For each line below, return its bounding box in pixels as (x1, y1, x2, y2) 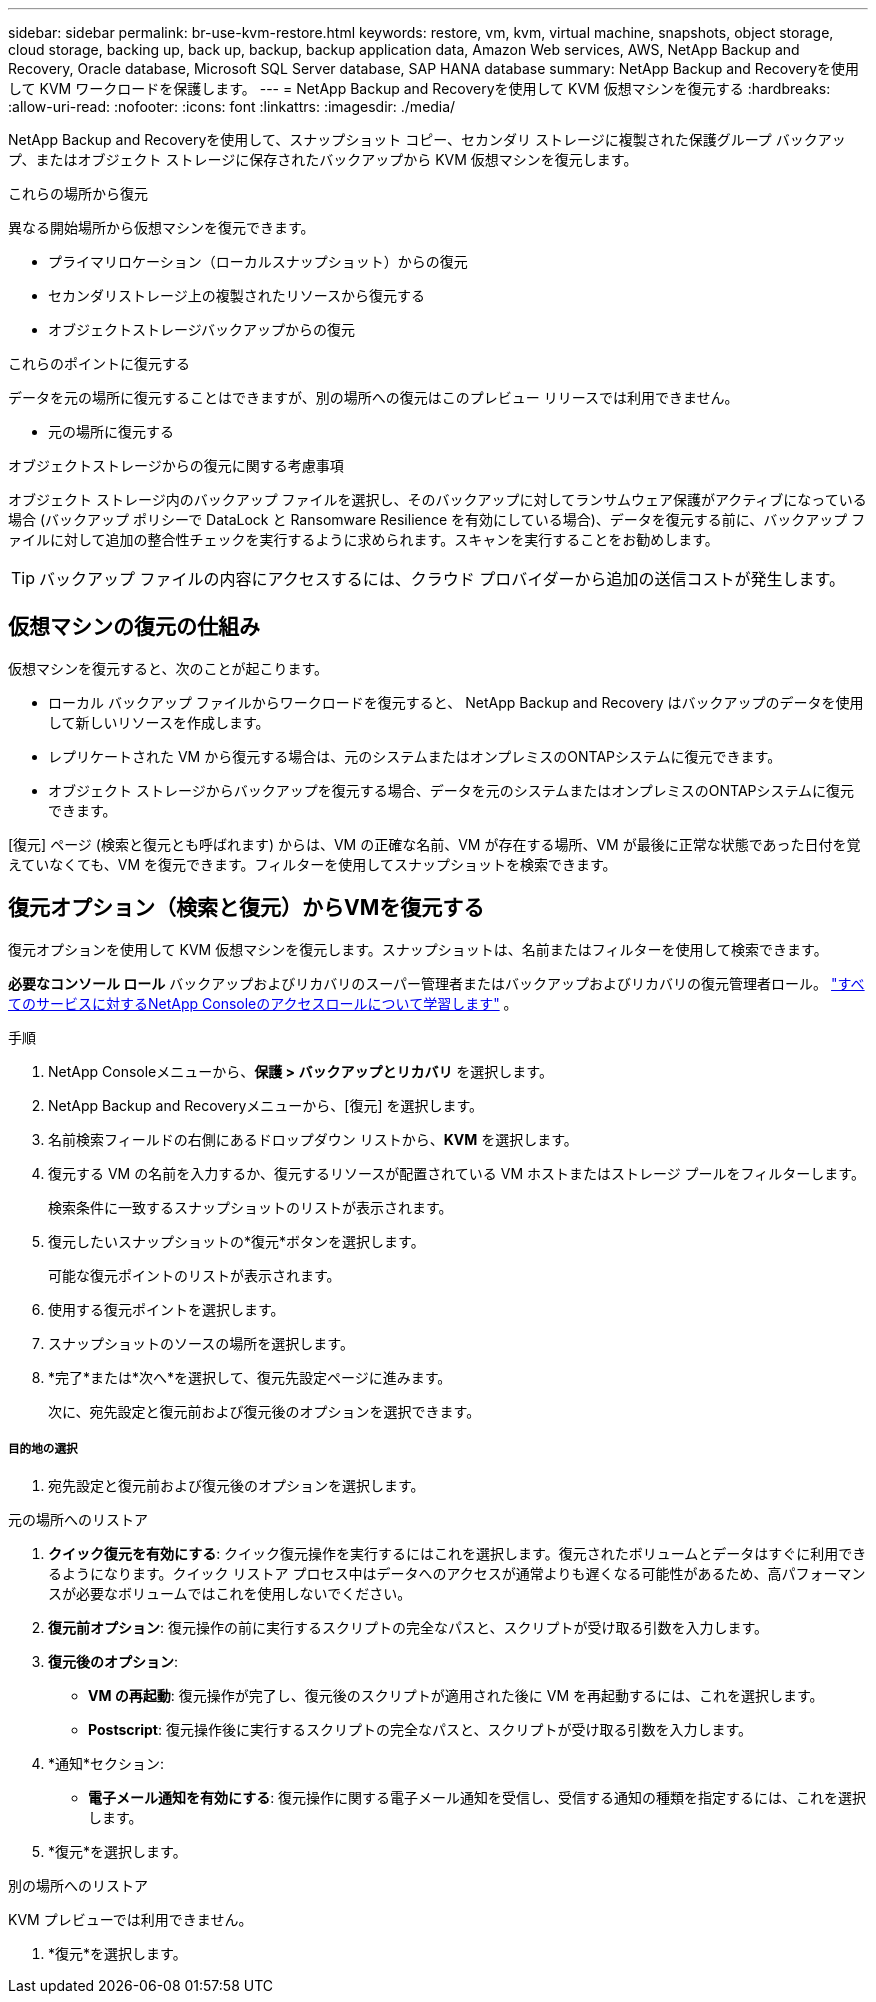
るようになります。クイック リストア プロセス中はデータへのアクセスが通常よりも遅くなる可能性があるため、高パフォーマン (48, 1565, 866, 1583)
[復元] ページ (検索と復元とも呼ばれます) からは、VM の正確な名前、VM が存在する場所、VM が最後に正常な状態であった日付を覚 (8, 835, 861, 853)
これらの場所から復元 (8, 185, 148, 202)
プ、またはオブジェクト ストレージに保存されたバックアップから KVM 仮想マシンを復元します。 (8, 151, 638, 168)
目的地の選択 (8, 1442, 78, 1457)
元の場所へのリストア (8, 1511, 148, 1529)
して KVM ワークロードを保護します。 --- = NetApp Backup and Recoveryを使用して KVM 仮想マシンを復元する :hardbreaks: (8, 80, 831, 97)
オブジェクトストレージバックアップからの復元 (48, 321, 355, 338)
